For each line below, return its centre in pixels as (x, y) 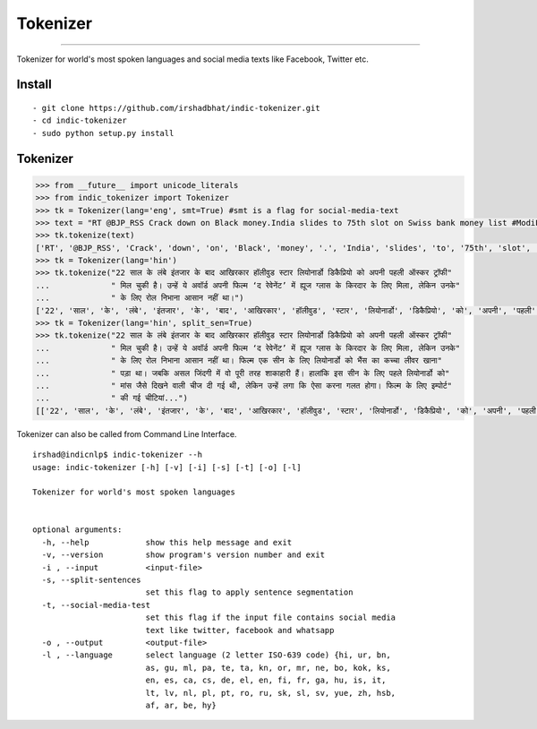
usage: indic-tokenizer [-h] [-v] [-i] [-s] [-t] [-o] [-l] (167, 467)
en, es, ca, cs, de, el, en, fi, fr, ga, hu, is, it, (266, 680)
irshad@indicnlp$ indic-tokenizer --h (118, 455)
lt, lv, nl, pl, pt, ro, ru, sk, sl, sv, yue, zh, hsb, (271, 693)
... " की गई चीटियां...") (111, 398)
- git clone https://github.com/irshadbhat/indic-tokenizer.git (177, 108)
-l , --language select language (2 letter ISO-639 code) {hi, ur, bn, (216, 655)
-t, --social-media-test (96, 605)
